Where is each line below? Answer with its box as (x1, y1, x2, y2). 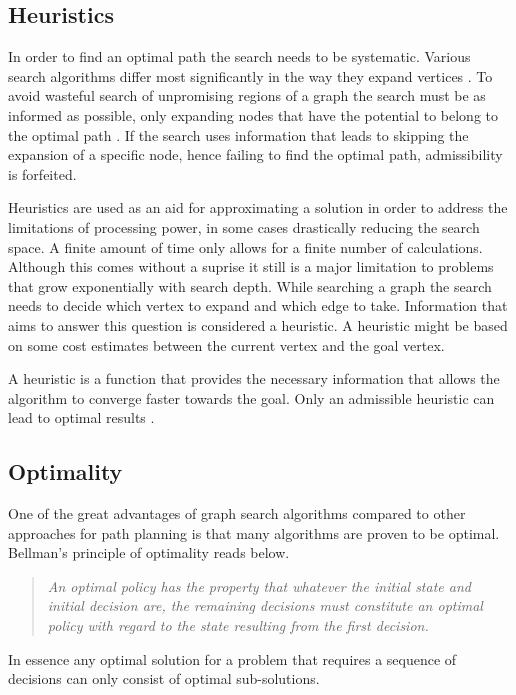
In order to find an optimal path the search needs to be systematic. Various (8, 46, 471, 67)
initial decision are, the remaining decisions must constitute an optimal (47, 595, 483, 616)
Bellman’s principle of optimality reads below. (8, 542, 290, 563)
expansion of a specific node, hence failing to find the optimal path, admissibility (8, 144, 503, 165)
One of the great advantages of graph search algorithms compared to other (8, 503, 466, 524)
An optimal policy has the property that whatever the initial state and (47, 575, 471, 596)
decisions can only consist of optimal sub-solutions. (8, 668, 320, 689)
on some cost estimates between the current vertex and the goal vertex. (8, 334, 445, 355)
